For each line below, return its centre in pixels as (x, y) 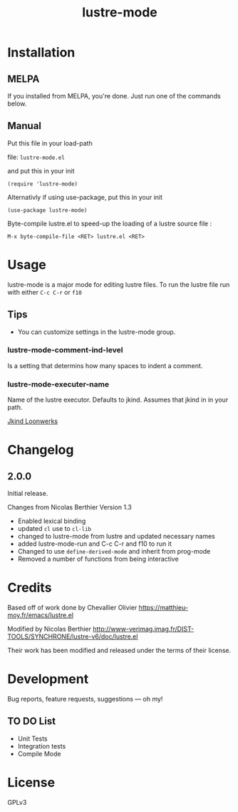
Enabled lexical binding (52, 521)
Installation (41, 52)
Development (48, 679)
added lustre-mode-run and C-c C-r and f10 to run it (95, 544)
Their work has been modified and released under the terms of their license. (119, 651)
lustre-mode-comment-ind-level (65, 350)
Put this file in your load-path (50, 143)
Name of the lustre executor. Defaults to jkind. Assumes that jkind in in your (118, 400)
